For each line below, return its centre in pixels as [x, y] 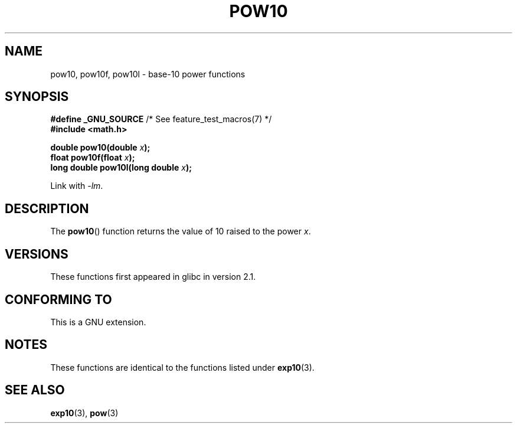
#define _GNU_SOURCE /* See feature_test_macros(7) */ [161, 119]
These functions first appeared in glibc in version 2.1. [153, 277]
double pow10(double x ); [100, 148]
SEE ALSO [35, 390]
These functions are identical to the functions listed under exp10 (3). [182, 367]
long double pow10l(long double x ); [121, 168]
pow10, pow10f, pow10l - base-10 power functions [148, 74]
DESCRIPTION [47, 208]
